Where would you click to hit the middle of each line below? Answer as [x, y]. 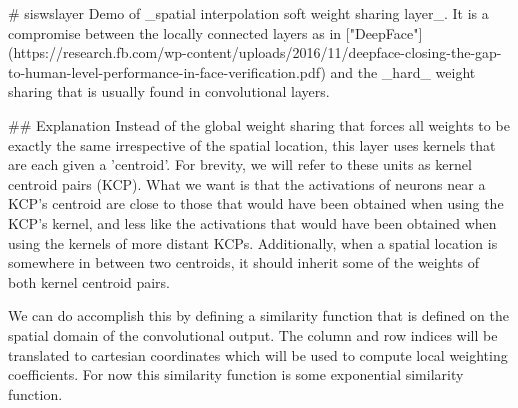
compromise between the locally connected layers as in [175, 32]
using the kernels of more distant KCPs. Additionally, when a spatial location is [253, 242]
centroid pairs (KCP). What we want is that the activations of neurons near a [247, 183]
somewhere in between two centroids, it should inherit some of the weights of [244, 262]
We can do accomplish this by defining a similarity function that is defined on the [258, 315]
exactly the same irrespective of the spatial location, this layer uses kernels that [252, 144]
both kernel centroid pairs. [89, 281]
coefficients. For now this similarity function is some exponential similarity [236, 374]
